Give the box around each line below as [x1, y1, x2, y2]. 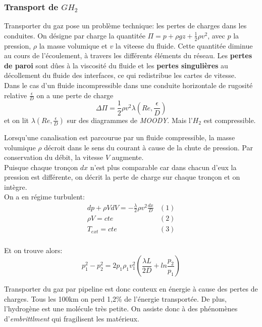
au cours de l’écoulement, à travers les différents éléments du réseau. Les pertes [4, 50, 252, 61]
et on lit [4, 114, 29, 125]
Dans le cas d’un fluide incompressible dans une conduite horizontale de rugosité [4, 80, 253, 91]
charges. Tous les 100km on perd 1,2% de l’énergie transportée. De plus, [4, 293, 227, 304]
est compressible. [203, 114, 256, 125]
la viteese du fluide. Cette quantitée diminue [115, 40, 253, 51]
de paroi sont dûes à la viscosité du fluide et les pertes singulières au [4, 60, 228, 70]
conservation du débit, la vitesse [4, 152, 103, 162]
